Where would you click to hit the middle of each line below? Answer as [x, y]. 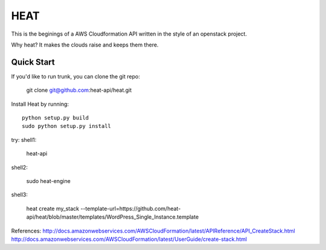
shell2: [20, 167]
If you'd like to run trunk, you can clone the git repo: [75, 76]
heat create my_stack [53, 208]
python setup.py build [56, 118]
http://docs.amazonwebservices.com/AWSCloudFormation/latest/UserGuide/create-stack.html [129, 239]
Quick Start [33, 62]
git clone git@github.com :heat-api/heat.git [79, 90]
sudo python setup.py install [67, 126]
